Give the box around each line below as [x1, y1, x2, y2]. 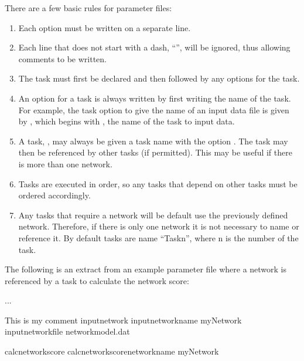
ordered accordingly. [18, 189, 91, 201]
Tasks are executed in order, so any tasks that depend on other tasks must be [18, 177, 298, 190]
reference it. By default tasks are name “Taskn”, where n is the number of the [18, 231, 299, 244]
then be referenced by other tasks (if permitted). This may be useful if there [18, 146, 292, 158]
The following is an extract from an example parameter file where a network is [5, 263, 287, 275]
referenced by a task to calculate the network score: [5, 274, 189, 286]
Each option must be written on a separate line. [18, 21, 191, 33]
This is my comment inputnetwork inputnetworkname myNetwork [5, 313, 242, 326]
